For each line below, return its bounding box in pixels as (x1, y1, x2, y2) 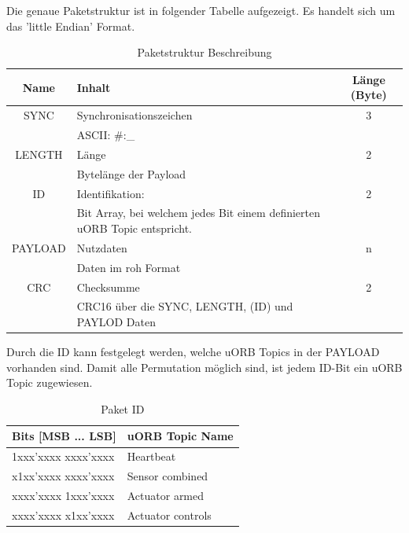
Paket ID (101, 400, 145, 417)
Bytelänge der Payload (76, 165, 186, 182)
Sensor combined (127, 468, 208, 484)
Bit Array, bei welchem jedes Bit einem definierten (76, 204, 320, 221)
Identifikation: (76, 185, 145, 201)
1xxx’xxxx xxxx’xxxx (12, 448, 115, 465)
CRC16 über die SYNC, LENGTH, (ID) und (76, 298, 293, 314)
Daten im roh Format (76, 259, 181, 275)
